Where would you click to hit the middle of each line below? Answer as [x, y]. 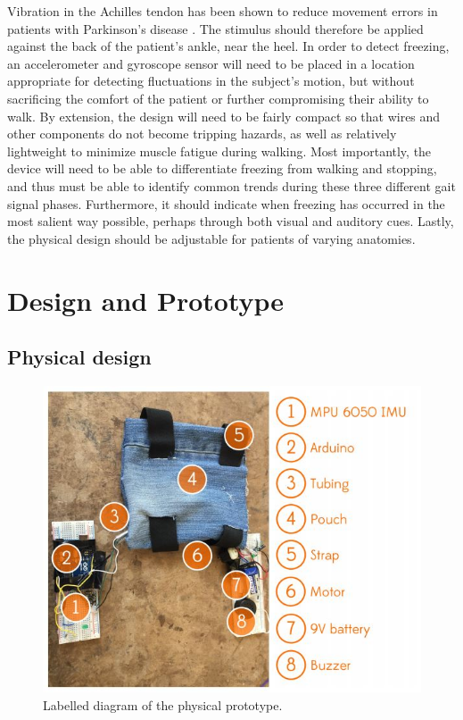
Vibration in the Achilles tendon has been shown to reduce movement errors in [223, 11]
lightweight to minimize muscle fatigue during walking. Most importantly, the [219, 151]
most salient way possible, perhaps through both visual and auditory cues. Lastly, [231, 221]
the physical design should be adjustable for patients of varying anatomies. [211, 238]
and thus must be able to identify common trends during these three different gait [231, 185]
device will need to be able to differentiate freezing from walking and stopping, [222, 168]
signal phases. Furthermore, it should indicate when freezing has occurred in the [226, 203]
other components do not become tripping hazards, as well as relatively [202, 134]
